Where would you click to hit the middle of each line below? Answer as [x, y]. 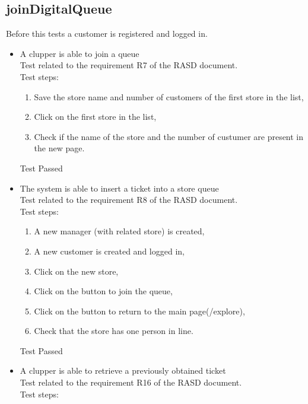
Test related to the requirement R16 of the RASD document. [131, 382]
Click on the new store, [76, 271]
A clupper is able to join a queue [80, 53]
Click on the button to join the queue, [103, 291]
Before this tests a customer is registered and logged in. [107, 34]
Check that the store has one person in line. [114, 331]
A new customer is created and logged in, [109, 251]
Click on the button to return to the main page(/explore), [139, 311]
